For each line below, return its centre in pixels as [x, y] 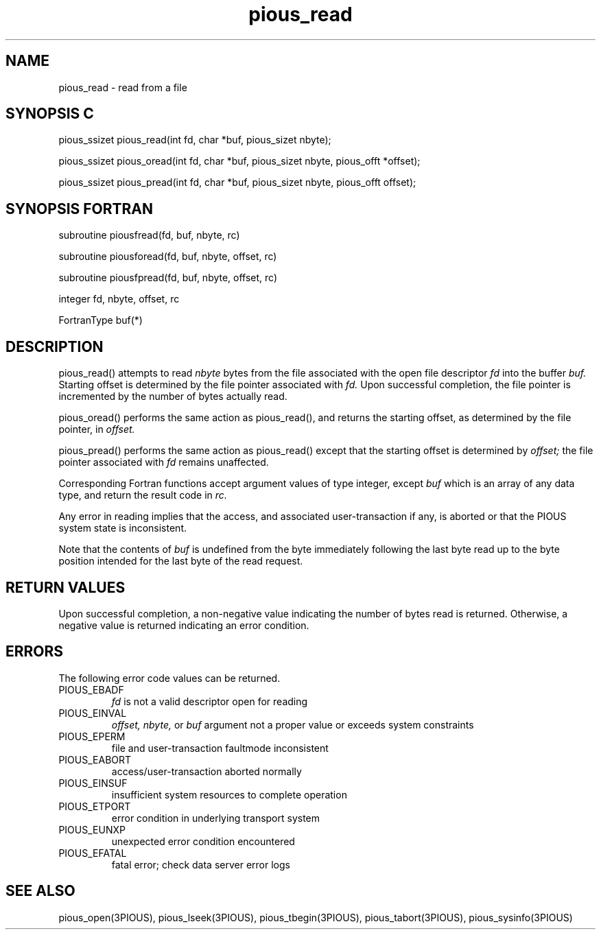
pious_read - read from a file [123, 87]
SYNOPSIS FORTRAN [80, 209]
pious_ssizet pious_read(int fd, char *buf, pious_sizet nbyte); [195, 140]
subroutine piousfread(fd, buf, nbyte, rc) [149, 235]
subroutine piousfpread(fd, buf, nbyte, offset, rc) [168, 278]
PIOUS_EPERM [92, 736]
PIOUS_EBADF [91, 689]
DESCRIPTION [55, 346]
